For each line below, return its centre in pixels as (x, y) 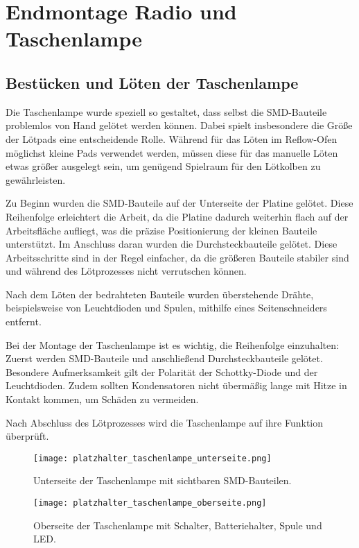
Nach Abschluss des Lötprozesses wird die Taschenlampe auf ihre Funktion (165, 422)
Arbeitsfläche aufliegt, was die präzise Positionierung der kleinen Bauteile (161, 230)
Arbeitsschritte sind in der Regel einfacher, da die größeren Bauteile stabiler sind (177, 257)
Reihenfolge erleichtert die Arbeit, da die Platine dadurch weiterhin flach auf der (177, 216)
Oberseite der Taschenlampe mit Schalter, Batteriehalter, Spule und (178, 525)
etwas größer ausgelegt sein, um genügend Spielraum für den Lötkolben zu (163, 166)
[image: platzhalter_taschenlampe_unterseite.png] (152, 458)
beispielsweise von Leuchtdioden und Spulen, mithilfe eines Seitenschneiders (166, 308)
